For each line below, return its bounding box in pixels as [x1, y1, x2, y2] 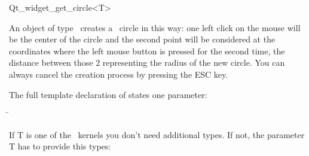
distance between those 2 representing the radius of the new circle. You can [9, 56, 285, 69]
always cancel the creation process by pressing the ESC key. [9, 68, 228, 80]
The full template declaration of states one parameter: [9, 88, 207, 100]
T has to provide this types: [9, 140, 111, 152]
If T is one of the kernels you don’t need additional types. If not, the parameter [9, 128, 305, 140]
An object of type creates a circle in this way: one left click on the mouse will [9, 21, 301, 33]
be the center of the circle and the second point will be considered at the [9, 33, 276, 45]
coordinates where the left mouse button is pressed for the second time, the [9, 44, 285, 57]
